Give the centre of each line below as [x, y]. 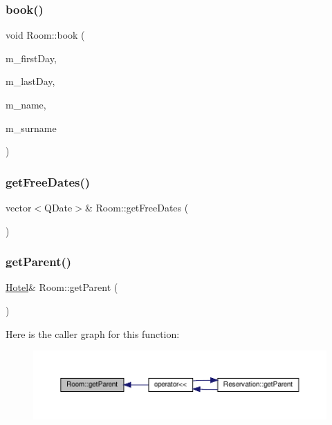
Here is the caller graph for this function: [93, 333]
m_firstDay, [31, 58]
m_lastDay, [30, 81]
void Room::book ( [45, 35]
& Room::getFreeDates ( [137, 207]
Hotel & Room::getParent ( [62, 287]
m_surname [31, 127]
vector [19, 207]
